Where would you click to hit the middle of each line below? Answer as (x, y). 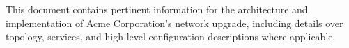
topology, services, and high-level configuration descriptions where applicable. (171, 37)
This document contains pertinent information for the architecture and (157, 9)
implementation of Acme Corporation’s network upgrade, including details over (174, 23)
